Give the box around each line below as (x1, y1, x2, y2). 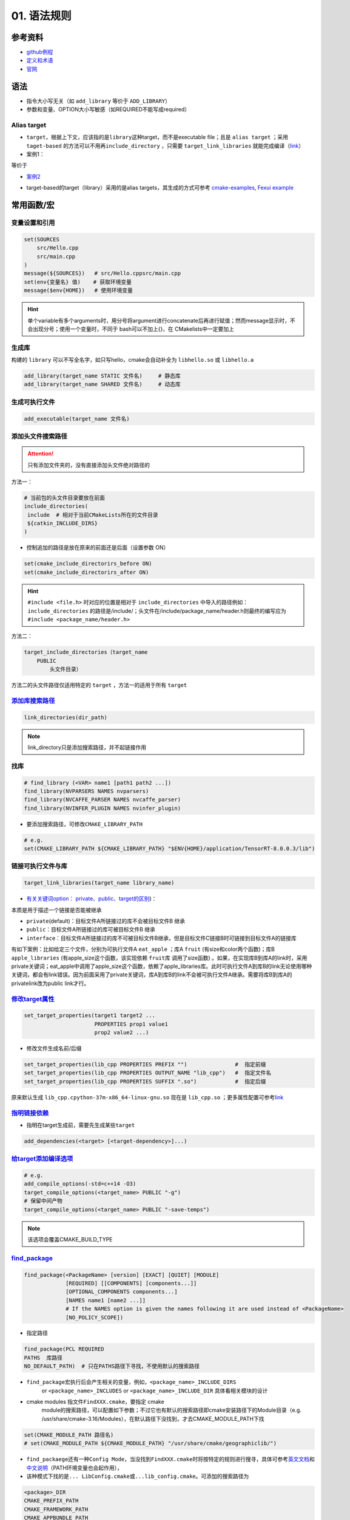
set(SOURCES (24, 236, 60, 243)
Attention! (27, 450, 54, 457)
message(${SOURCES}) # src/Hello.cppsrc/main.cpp (24, 270, 181, 277)
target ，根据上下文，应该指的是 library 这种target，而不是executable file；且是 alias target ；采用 (26, 134, 288, 141)
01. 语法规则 (11, 9, 72, 22)
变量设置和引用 (11, 219, 55, 227)
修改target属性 (11, 995, 55, 1003)
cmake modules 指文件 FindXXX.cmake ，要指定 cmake (26, 1398, 165, 1406)
